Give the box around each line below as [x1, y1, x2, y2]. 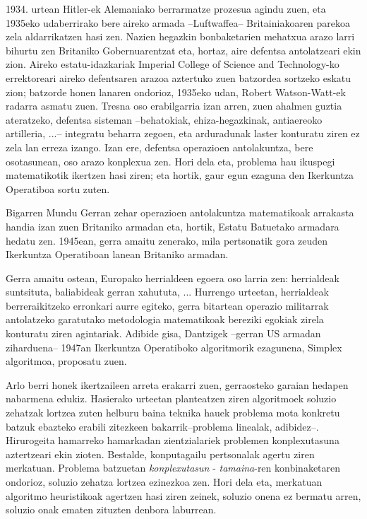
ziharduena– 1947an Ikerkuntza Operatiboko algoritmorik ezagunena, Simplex [6, 339, 342, 354]
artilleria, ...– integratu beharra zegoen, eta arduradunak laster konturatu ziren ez [6, 126, 360, 141]
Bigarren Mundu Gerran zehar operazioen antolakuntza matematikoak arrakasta [6, 205, 354, 220]
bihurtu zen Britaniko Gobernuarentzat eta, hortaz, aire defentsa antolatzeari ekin [6, 42, 361, 57]
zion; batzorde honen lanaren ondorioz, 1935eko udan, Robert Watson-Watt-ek [6, 84, 346, 99]
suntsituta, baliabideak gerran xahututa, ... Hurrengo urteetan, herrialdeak [6, 284, 329, 299]
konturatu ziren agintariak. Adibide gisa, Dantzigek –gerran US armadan [6, 326, 321, 341]
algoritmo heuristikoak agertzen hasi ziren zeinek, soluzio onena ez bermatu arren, [6, 488, 361, 503]
